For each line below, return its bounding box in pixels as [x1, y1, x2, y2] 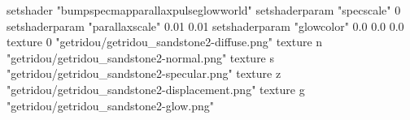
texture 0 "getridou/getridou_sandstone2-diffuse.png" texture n [7, 33, 323, 50]
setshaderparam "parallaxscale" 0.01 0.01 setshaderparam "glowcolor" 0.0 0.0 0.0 [7, 17, 404, 34]
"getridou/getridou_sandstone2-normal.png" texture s [7, 49, 275, 66]
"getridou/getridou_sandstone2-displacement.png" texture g [7, 80, 305, 97]
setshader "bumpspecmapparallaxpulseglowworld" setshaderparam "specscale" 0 [7, 2, 401, 18]
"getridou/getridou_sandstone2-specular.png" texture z [7, 65, 281, 82]
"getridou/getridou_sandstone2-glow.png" [7, 96, 214, 114]
